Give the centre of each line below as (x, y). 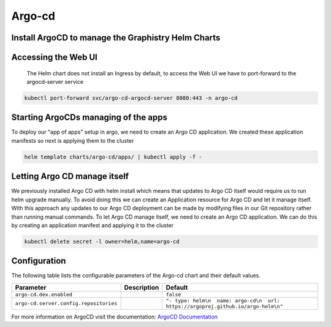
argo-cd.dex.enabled (44, 294)
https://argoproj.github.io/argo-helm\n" (224, 306)
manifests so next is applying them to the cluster (73, 140)
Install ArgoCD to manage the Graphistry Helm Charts (116, 38)
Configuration (39, 261)
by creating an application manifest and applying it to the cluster (93, 225)
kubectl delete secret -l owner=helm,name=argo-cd (102, 241)
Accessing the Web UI (54, 57)
